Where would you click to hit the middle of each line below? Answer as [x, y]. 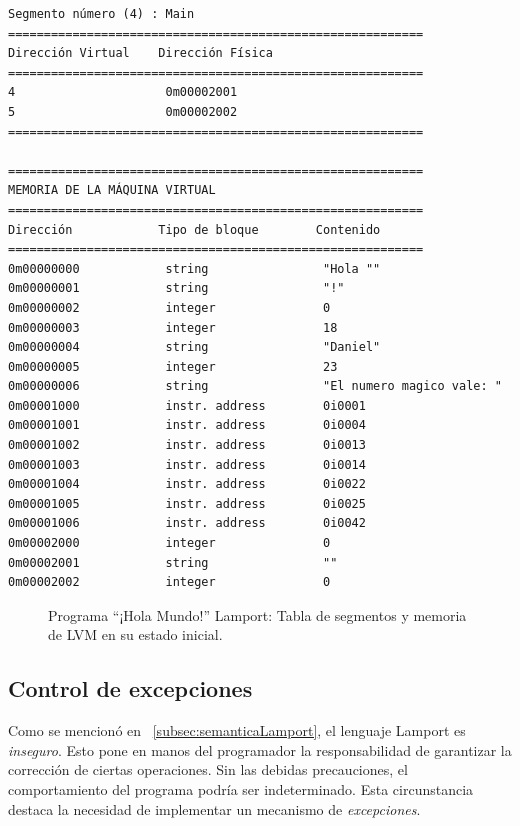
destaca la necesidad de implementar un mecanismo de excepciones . [214, 808]
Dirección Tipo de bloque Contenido [194, 229]
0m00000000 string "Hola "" [194, 268]
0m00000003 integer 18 [173, 327]
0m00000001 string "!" [176, 288]
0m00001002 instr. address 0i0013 [187, 445]
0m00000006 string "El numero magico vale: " [255, 386]
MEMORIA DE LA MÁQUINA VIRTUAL [112, 190]
